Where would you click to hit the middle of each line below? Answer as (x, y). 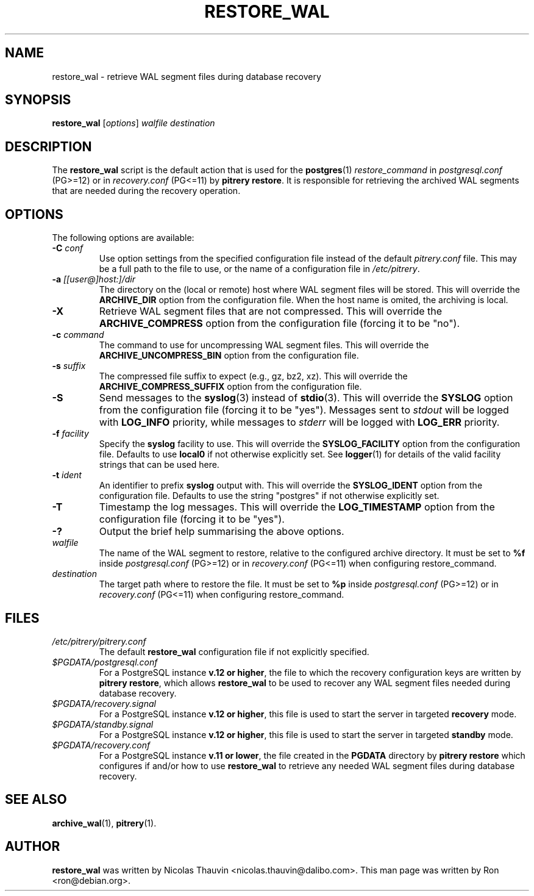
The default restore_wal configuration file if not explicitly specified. (234, 651)
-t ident (67, 475)
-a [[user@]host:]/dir (94, 279)
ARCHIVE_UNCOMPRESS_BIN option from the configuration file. (229, 356)
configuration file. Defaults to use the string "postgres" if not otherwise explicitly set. (269, 496)
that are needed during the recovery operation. (146, 191)
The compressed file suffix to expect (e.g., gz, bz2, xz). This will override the (253, 376)
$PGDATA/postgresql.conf (105, 662)
